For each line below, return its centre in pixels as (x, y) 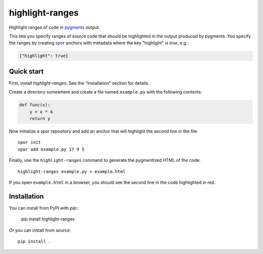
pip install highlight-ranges (48, 219)
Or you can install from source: (40, 230)
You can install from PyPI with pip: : (44, 208)
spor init (29, 142)
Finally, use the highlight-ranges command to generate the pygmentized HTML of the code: (105, 160)
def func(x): (35, 105)
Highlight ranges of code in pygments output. (55, 27)
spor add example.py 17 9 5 (51, 149)
